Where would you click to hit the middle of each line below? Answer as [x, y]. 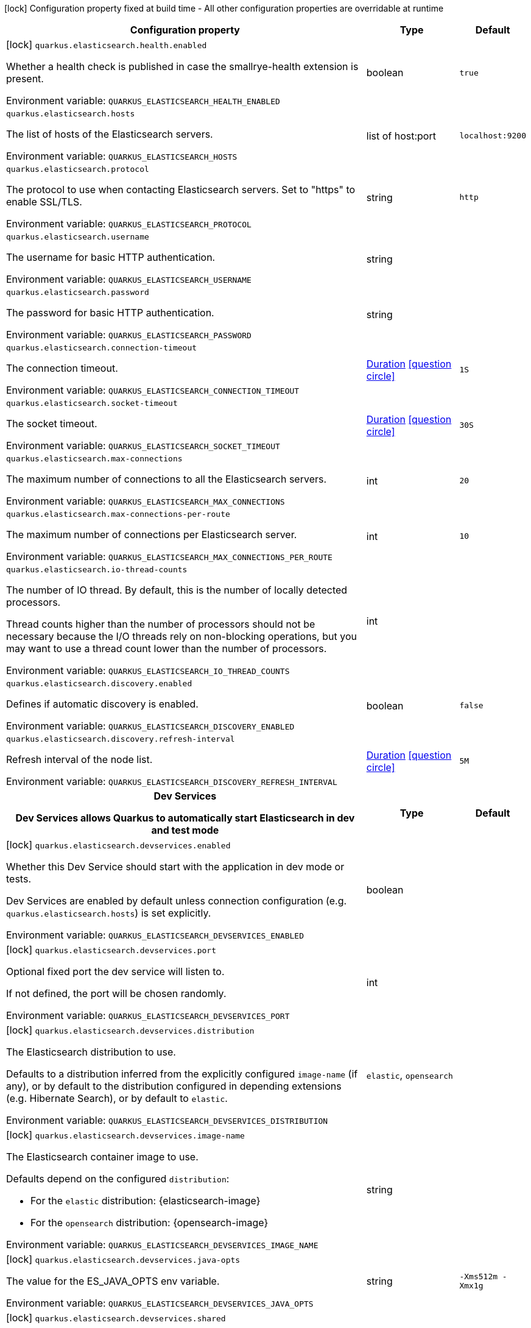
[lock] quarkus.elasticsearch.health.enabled [107, 44]
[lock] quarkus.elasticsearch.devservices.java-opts [123, 1259]
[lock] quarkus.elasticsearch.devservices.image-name [125, 1135]
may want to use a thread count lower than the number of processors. [167, 648]
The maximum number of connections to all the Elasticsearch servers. [167, 479]
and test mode [185, 830]
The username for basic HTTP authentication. [111, 257]
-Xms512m [479, 1277]
